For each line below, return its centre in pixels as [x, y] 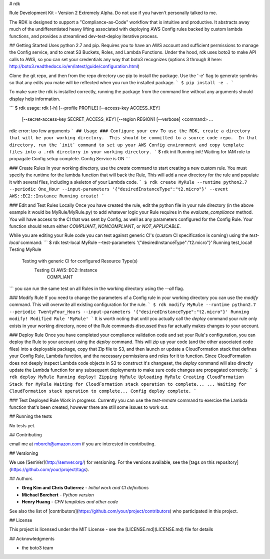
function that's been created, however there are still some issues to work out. [89, 407]
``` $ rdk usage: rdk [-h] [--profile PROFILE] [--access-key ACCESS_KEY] [84, 108]
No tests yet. [22, 425]
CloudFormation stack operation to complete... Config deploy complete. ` [103, 391]
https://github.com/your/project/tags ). [50, 469]
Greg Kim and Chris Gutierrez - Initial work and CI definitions [85, 488]
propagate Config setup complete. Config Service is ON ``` [69, 159]
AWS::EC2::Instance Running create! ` [57, 196]
